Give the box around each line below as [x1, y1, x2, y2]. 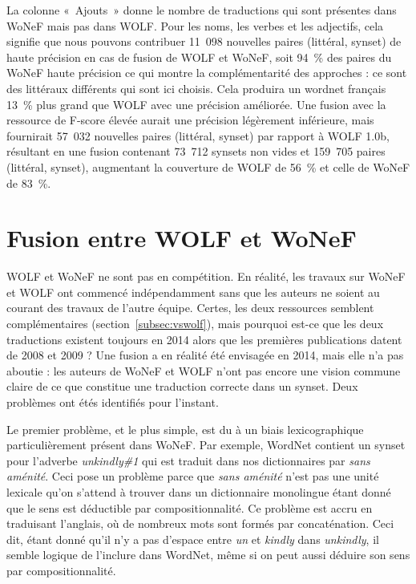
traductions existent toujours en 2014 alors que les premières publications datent [6, 331, 402, 347]
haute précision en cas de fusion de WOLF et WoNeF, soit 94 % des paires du [6, 48, 392, 65]
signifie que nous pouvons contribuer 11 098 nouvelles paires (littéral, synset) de [6, 33, 402, 50]
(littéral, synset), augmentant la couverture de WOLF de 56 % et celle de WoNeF [6, 158, 410, 175]
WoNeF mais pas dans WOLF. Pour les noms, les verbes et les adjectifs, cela [6, 17, 384, 34]
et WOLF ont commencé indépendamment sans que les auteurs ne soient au [6, 283, 380, 300]
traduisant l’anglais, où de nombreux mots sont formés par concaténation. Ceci [6, 515, 394, 532]
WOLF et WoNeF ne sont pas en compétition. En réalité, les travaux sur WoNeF [6, 268, 406, 285]
